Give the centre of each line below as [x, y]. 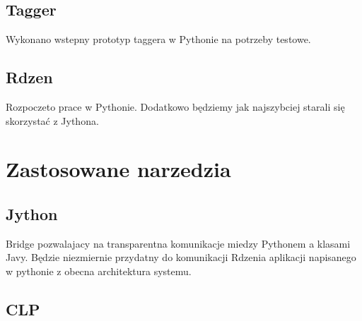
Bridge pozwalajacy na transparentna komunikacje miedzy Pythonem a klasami [178, 243]
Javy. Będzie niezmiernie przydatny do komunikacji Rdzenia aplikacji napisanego [181, 257]
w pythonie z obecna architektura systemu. [99, 271]
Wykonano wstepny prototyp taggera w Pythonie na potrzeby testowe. [158, 39]
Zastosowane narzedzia [118, 169]
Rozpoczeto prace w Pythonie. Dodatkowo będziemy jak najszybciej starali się [175, 107]
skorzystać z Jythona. [52, 120]
